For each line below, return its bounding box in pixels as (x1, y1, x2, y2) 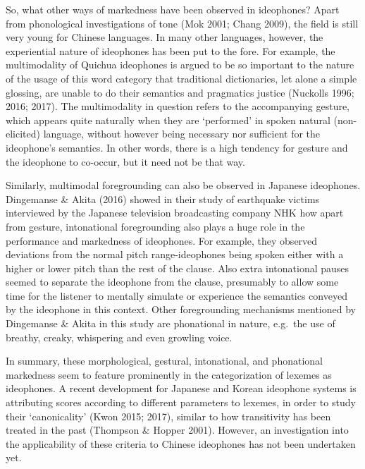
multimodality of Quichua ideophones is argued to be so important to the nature (6, 57, 354, 72)
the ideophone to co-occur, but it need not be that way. (6, 154, 245, 169)
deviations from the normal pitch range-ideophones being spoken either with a (6, 247, 344, 262)
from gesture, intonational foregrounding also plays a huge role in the (6, 219, 305, 233)
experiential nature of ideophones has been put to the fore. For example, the (6, 43, 335, 58)
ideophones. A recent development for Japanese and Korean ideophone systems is (6, 381, 357, 396)
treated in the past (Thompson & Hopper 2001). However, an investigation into (6, 422, 349, 437)
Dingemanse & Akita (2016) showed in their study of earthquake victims (6, 191, 320, 206)
